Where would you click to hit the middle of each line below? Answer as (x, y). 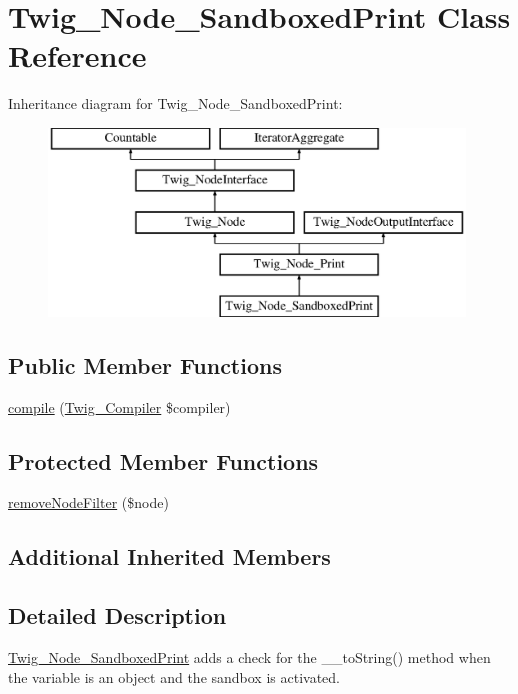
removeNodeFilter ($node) (88, 502)
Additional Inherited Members (169, 556)
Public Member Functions (145, 364)
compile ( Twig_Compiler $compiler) (119, 406)
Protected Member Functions (163, 460)
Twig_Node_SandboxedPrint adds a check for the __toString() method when (249, 657)
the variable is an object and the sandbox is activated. (174, 676)
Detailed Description (117, 615)
